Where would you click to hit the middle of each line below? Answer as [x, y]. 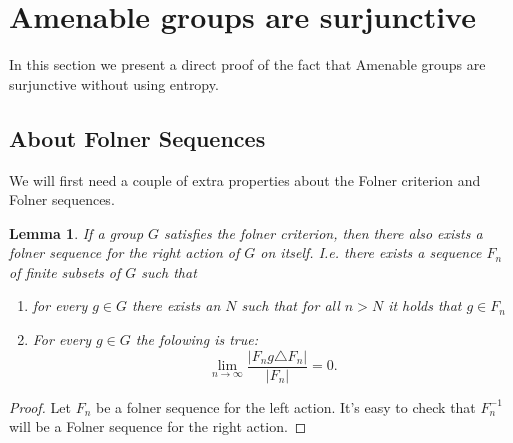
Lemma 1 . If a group [76, 232]
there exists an [176, 305]
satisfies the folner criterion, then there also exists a [323, 232]
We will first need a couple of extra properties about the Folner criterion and [245, 179]
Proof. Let [40, 406]
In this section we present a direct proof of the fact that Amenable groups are [247, 64]
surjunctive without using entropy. [114, 83]
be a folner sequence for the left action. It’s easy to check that [285, 406]
